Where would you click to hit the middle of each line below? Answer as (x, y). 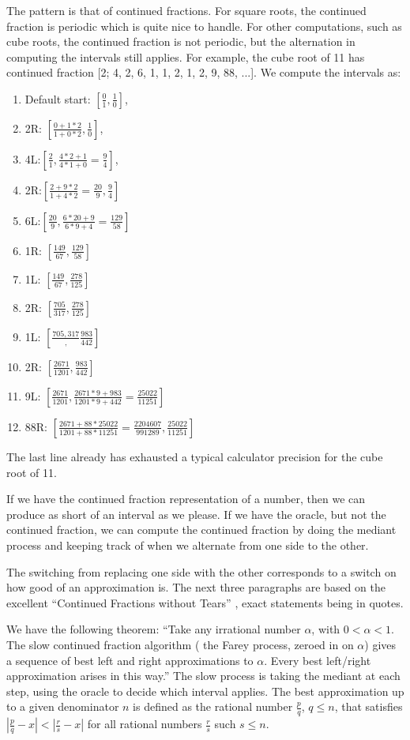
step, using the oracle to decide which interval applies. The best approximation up (205, 691)
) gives (380, 644)
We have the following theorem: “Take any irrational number (154, 629)
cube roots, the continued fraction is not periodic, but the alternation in (181, 41)
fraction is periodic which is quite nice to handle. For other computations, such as (204, 26)
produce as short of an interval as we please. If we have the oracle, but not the (196, 514)
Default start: (58, 98)
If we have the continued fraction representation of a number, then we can (186, 499)
